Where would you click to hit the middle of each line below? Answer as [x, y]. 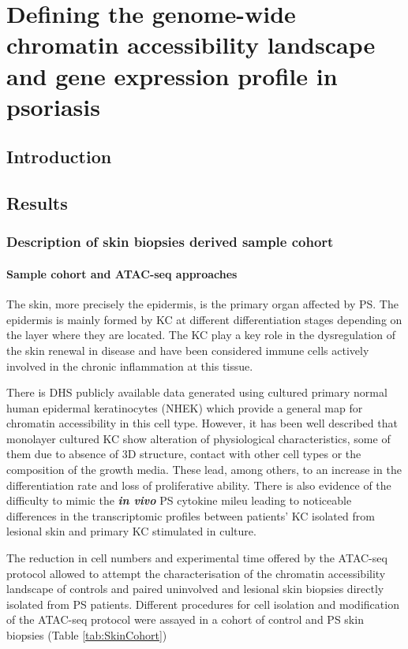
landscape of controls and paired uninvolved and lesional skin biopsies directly [195, 589]
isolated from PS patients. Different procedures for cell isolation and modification [203, 604]
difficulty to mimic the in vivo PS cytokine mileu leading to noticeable [179, 500]
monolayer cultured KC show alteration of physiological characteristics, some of [198, 438]
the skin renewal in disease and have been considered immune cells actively [188, 350]
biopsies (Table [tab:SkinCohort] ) [87, 635]
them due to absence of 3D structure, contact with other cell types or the [184, 454]
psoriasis [53, 106]
